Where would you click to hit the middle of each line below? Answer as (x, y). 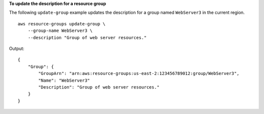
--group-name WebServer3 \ (60, 31)
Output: (17, 48)
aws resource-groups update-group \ (62, 24)
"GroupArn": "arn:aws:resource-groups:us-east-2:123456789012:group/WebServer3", (139, 74)
